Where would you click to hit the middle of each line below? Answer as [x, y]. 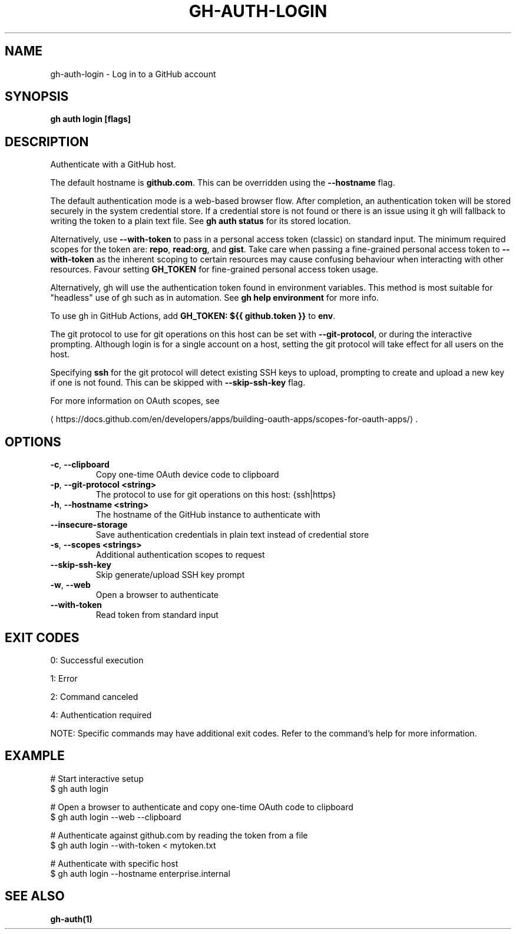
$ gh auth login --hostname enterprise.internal [140, 873]
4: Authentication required [101, 715]
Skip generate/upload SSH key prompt [170, 575]
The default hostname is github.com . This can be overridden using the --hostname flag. [223, 183]
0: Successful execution [97, 660]
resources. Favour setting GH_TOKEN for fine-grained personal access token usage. [214, 269]
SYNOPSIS [37, 97]
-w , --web [70, 585]
